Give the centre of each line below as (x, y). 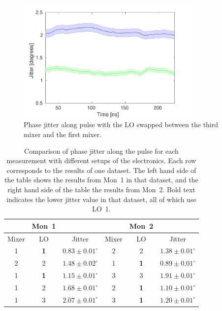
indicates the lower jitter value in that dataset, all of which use (101, 199)
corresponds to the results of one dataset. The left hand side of (101, 170)
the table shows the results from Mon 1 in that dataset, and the (101, 180)
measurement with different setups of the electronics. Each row (101, 160)
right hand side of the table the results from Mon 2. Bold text (101, 189)
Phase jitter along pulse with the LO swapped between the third (121, 124)
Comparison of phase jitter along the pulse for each (101, 151)
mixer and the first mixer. (63, 134)
